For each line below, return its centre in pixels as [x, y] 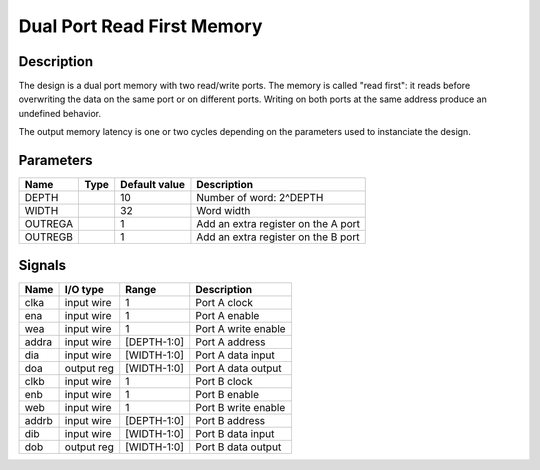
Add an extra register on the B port [278, 237]
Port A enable [227, 315]
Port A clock [224, 302]
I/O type [84, 289]
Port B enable [227, 394]
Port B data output [238, 447]
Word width [223, 211]
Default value [152, 185]
